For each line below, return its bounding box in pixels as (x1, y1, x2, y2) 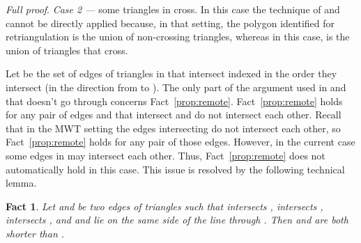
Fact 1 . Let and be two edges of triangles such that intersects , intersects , (6, 198, 323, 213)
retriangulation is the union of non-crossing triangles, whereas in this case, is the (6, 29, 350, 44)
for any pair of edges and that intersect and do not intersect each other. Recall (6, 107, 341, 122)
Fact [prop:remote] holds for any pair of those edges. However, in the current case (6, 134, 355, 149)
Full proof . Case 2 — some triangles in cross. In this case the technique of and (6, 2, 340, 16)
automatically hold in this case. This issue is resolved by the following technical (6, 162, 345, 176)
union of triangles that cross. (6, 42, 128, 57)
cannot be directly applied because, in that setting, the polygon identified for (6, 15, 335, 30)
